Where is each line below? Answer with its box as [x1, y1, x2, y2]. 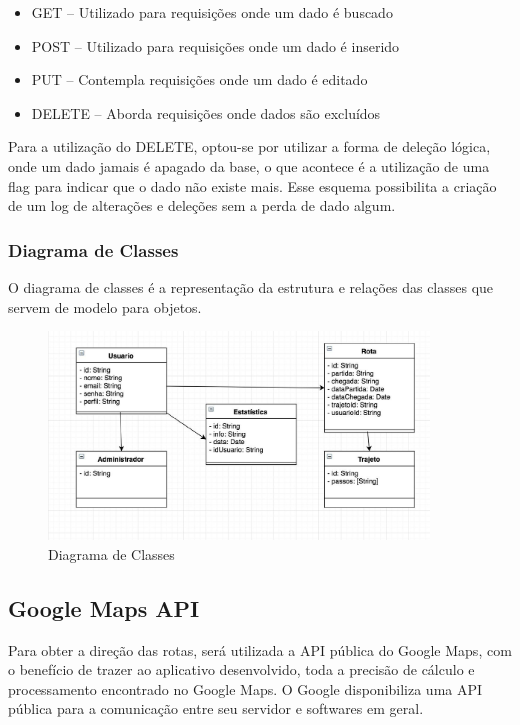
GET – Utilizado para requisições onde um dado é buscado [31, 2, 393, 22]
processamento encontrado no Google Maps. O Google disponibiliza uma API [8, 678, 483, 699]
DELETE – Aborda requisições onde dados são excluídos [31, 102, 381, 123]
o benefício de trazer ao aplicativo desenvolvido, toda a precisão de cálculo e [8, 659, 475, 680]
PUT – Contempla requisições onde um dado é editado [31, 69, 368, 90]
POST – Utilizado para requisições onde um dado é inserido [31, 35, 400, 56]
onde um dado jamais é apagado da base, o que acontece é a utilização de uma [8, 155, 490, 176]
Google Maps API [8, 592, 200, 623]
